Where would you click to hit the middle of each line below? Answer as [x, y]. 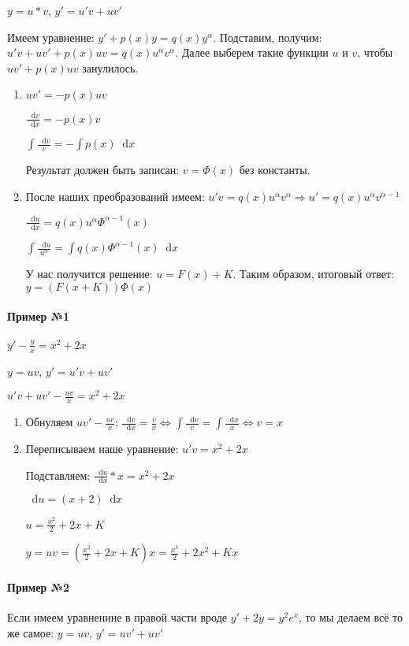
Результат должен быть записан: [102, 170]
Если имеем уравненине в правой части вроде [117, 617]
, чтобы [375, 52]
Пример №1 [39, 316]
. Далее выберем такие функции [252, 52]
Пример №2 [39, 587]
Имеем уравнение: [51, 37]
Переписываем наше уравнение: [102, 449]
